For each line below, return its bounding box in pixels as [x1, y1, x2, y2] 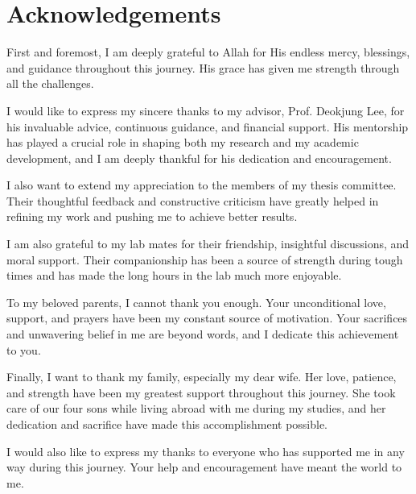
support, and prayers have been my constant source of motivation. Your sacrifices [6, 309, 408, 326]
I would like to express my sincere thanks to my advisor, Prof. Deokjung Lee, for [6, 102, 405, 118]
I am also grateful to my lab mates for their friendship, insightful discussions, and [6, 235, 410, 252]
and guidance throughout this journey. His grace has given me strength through [6, 59, 400, 76]
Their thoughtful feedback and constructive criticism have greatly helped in [6, 192, 379, 209]
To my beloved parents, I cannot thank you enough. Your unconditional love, [6, 293, 386, 310]
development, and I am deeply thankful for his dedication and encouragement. [6, 149, 392, 166]
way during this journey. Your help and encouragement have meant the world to [6, 459, 402, 475]
